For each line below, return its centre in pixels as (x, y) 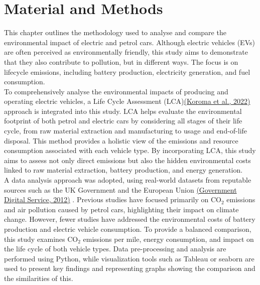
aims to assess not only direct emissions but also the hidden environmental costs (127, 160)
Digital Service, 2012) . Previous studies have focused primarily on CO (113, 199)
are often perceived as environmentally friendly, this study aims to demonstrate (126, 52)
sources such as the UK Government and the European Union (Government (120, 189)
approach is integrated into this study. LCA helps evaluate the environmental (123, 111)
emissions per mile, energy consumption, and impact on (168, 239)
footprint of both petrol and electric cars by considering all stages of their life (123, 121)
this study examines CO (41, 239)
